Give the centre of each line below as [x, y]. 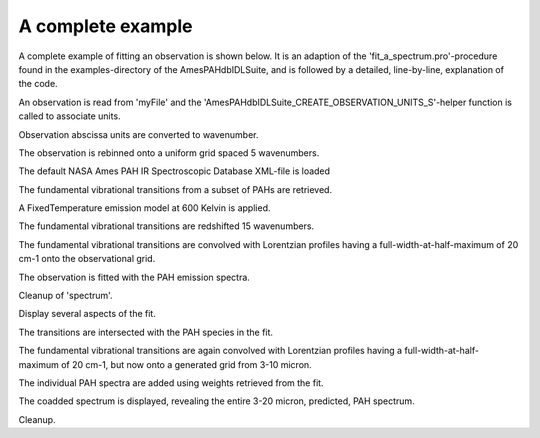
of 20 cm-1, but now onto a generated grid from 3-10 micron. [186, 364]
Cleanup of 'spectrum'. [66, 296]
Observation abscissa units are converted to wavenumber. [138, 134]
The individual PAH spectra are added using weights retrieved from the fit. [171, 382]
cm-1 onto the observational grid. [87, 259]
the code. [38, 84]
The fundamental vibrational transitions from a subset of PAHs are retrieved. [175, 189]
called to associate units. [69, 116]
